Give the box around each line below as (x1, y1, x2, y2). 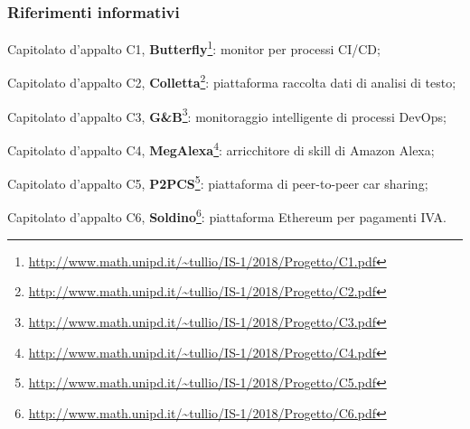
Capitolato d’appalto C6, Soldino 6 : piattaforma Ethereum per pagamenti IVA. (7, 205, 446, 227)
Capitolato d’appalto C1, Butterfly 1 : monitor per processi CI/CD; (7, 37, 381, 58)
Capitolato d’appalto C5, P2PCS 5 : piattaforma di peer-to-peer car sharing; (7, 172, 428, 192)
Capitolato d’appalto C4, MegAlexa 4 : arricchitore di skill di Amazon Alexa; (7, 137, 435, 159)
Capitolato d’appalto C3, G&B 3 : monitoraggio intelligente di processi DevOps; (7, 104, 446, 126)
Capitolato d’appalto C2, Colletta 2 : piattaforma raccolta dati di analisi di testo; (7, 70, 456, 92)
